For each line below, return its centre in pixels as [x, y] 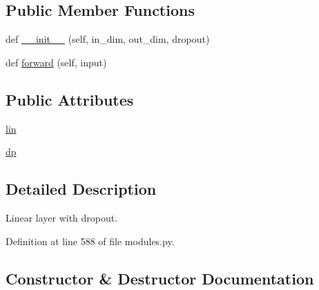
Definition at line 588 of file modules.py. [90, 241]
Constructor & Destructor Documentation [160, 278]
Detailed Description [81, 189]
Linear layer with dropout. [62, 217]
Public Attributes [70, 99]
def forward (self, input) [56, 62]
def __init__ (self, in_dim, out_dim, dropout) [108, 39]
